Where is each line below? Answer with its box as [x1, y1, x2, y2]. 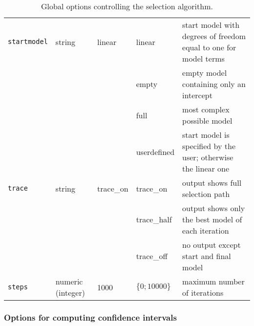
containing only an [182, 78, 246, 89]
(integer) [55, 287, 85, 298]
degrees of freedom [182, 30, 246, 42]
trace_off [136, 250, 168, 261]
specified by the [182, 140, 236, 152]
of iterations [182, 287, 224, 298]
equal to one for [182, 42, 236, 53]
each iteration [182, 225, 229, 236]
